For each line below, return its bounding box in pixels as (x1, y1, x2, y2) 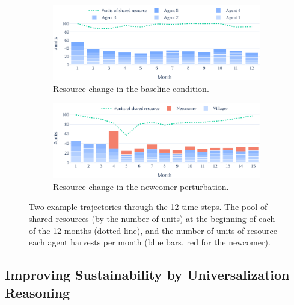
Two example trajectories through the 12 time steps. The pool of (29, 200, 268, 213)
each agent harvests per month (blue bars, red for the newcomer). (29, 236, 271, 248)
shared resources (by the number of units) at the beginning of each (29, 212, 275, 225)
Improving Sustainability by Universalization (5, 265, 290, 284)
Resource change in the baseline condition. (53, 82, 209, 94)
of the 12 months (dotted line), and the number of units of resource (29, 224, 277, 236)
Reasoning (5, 283, 70, 301)
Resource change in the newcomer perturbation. (53, 180, 229, 193)
